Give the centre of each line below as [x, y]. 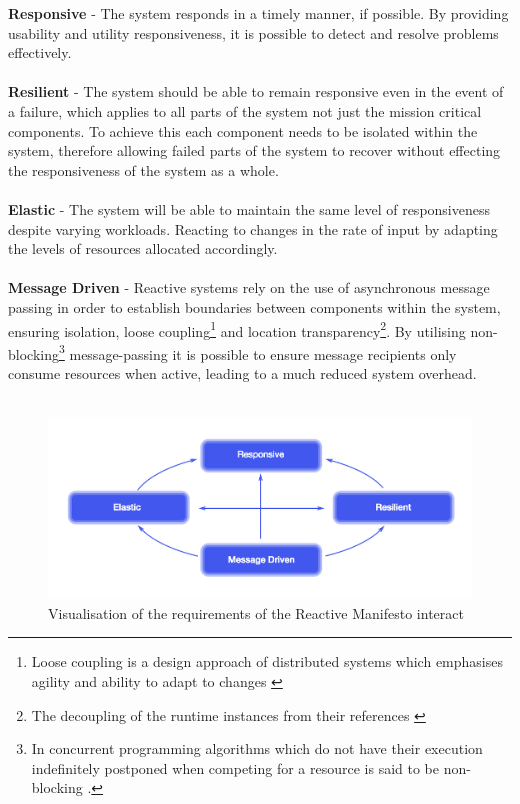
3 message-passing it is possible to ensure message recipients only [257, 352]
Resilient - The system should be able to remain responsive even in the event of [256, 91]
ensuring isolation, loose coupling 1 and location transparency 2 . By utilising [237, 329]
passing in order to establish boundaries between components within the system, [254, 306]
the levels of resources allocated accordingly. [143, 248]
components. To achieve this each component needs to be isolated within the [243, 130]
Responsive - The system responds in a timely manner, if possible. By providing [258, 13]
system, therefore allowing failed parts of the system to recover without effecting [254, 150]
